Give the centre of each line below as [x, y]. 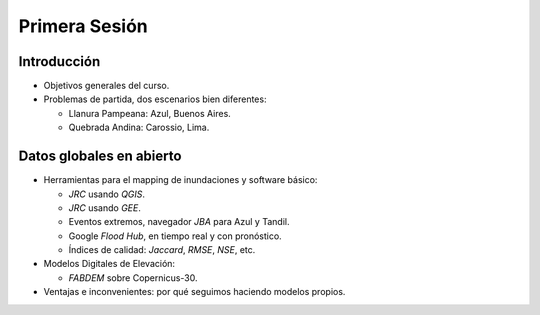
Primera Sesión [83, 26]
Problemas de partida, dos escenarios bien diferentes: [155, 99]
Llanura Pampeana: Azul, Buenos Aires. [150, 113]
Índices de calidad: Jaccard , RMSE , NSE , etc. [162, 250]
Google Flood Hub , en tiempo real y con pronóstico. [175, 236]
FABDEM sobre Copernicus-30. [133, 277]
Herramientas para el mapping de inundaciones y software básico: [180, 180]
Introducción [59, 61]
